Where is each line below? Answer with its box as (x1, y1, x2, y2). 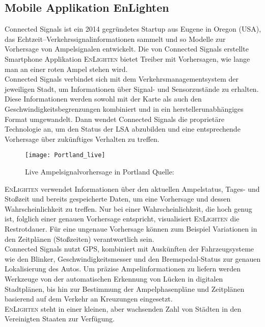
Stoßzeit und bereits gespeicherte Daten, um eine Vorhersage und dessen (5, 193, 231, 204)
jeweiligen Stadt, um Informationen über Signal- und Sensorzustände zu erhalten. (5, 83, 259, 94)
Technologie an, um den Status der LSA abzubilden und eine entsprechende (5, 123, 241, 134)
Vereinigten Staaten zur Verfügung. (5, 313, 115, 324)
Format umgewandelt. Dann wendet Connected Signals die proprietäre (5, 113, 225, 124)
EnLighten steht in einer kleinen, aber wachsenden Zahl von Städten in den (5, 303, 242, 314)
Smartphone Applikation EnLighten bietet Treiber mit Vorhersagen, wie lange (5, 53, 250, 64)
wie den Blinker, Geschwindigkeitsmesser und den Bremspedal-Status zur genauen (5, 253, 261, 264)
